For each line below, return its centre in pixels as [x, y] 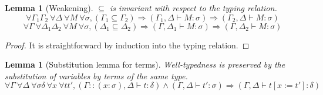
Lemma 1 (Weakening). [49, 8]
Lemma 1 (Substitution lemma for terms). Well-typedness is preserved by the [145, 64]
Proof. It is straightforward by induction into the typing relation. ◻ [127, 45]
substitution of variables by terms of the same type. [96, 75]
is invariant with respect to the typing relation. [194, 8]
